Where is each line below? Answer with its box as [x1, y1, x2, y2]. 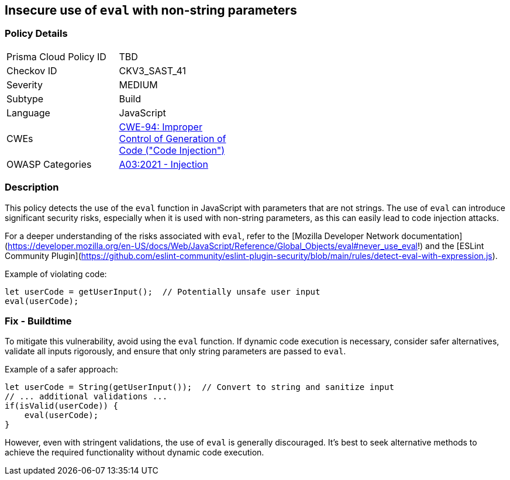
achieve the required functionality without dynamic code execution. [5, 447, 264, 458]
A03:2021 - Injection [119, 158, 208, 170]
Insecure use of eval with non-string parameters [5, 3, 297, 18]
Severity [6, 78, 43, 91]
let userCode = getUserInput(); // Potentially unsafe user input [5, 286, 321, 296]
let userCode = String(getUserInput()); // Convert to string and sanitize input [5, 382, 394, 392]
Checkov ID [6, 64, 57, 77]
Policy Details [5, 27, 68, 40]
